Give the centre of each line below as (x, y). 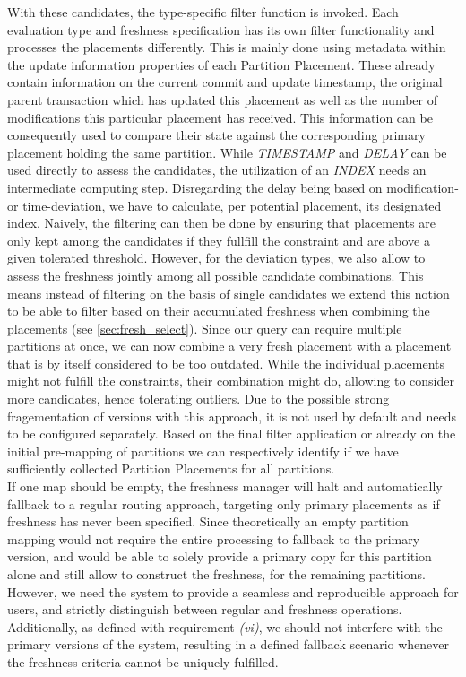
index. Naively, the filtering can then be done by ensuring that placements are (221, 223)
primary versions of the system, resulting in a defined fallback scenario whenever (229, 644)
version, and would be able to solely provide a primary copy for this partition (220, 556)
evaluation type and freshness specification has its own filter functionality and (221, 29)
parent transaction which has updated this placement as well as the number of (222, 99)
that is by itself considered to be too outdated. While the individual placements (226, 363)
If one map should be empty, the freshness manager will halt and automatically (225, 486)
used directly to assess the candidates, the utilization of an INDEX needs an (217, 170)
